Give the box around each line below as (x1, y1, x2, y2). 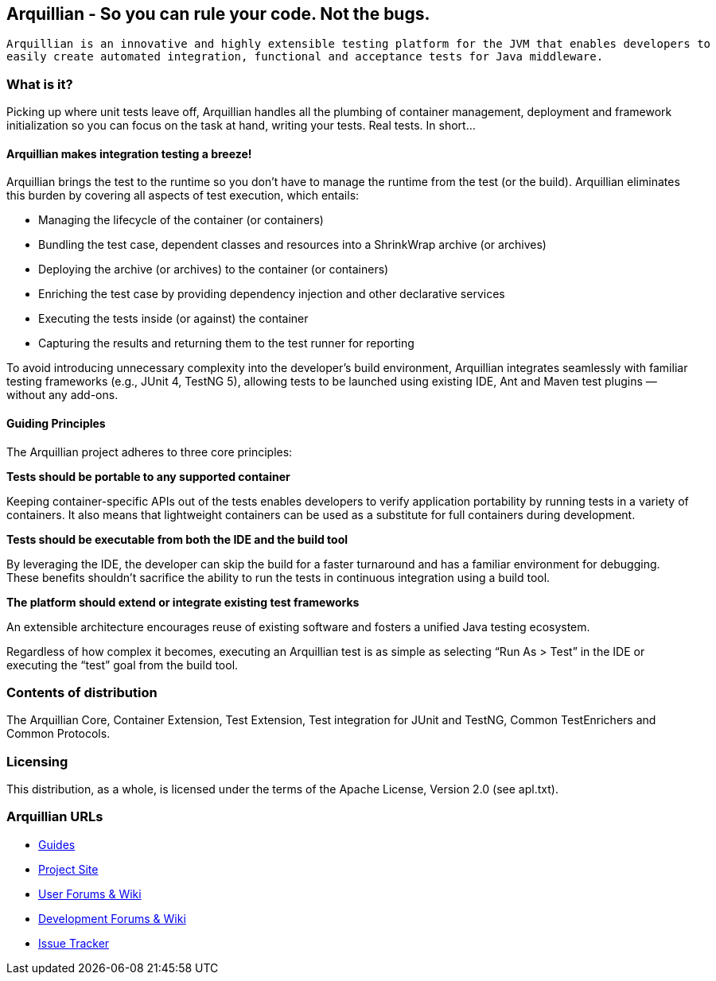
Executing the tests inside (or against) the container (38, 312, 309, 326)
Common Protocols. (6, 727, 111, 741)
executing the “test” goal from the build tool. (6, 657, 239, 672)
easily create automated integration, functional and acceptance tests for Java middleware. (6, 50, 604, 64)
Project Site (38, 862, 99, 876)
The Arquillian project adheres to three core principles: (6, 444, 293, 459)
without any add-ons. (6, 388, 119, 402)
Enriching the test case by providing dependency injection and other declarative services (38, 287, 505, 301)
